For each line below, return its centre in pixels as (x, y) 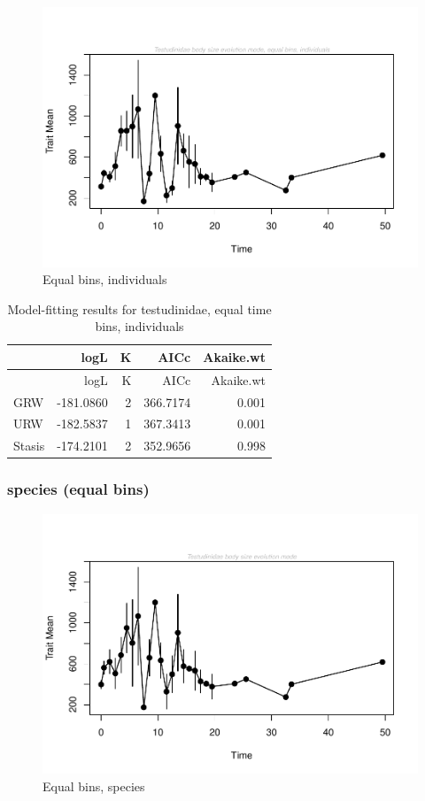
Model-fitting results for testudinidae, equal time (139, 308)
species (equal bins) (78, 489)
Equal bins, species (94, 786)
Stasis (29, 446)
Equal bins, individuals (105, 279)
